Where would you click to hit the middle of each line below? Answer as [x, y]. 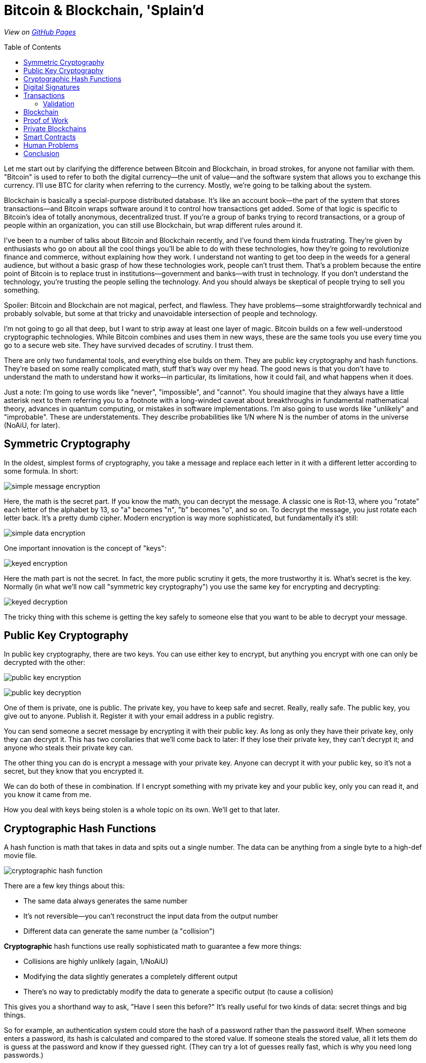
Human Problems [51, 145]
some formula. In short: [41, 471]
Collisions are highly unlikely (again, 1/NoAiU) [96, 962]
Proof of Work [46, 120]
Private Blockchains [55, 128]
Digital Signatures [52, 87]
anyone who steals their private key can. [69, 748]
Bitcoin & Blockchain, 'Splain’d [104, 10]
